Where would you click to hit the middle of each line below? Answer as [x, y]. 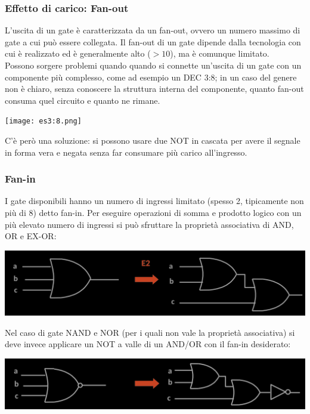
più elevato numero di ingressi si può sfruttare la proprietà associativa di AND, [149, 224]
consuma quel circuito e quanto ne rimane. [83, 100]
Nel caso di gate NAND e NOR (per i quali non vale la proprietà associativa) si [150, 332]
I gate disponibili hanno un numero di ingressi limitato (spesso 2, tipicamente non [154, 201]
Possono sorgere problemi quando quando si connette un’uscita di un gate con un [153, 65]
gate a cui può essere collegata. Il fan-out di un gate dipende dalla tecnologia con [153, 41]
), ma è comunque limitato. [220, 53]
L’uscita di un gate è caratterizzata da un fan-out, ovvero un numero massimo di [153, 30]
